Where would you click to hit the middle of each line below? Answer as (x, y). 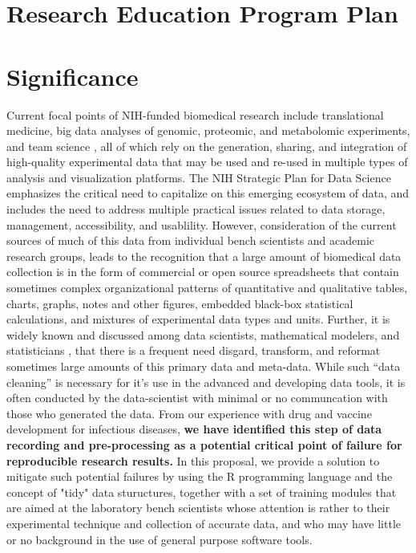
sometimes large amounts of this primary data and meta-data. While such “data (204, 366)
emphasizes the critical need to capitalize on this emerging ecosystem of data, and (208, 193)
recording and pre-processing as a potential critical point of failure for (204, 444)
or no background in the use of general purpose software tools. (160, 539)
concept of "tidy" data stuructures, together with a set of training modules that (202, 492)
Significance (73, 76)
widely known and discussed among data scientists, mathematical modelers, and (203, 334)
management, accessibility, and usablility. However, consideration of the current (202, 224)
